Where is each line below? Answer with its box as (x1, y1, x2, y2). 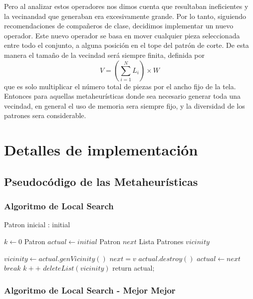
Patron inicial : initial (4, 219, 70, 230)
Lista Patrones (139, 236, 184, 246)
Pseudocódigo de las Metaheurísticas (4, 173, 198, 189)
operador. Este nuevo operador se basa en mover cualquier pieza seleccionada (4, 30, 240, 40)
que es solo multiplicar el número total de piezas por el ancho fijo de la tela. (4, 81, 236, 91)
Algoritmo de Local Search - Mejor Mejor (4, 284, 176, 296)
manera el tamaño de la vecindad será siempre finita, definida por (4, 49, 205, 60)
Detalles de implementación (4, 140, 198, 160)
